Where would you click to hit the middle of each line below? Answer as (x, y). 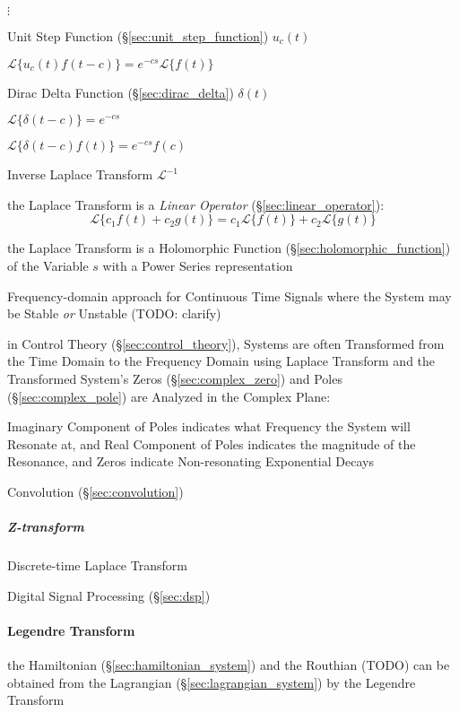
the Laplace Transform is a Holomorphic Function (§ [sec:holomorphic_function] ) (229, 248)
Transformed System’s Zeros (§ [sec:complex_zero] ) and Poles (175, 378)
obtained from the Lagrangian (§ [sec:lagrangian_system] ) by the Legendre (212, 682)
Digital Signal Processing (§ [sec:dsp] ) (109, 595)
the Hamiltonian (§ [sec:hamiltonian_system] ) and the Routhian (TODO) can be (229, 665)
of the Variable (48, 265)
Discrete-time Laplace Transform (97, 565)
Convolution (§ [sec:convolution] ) (95, 491)
